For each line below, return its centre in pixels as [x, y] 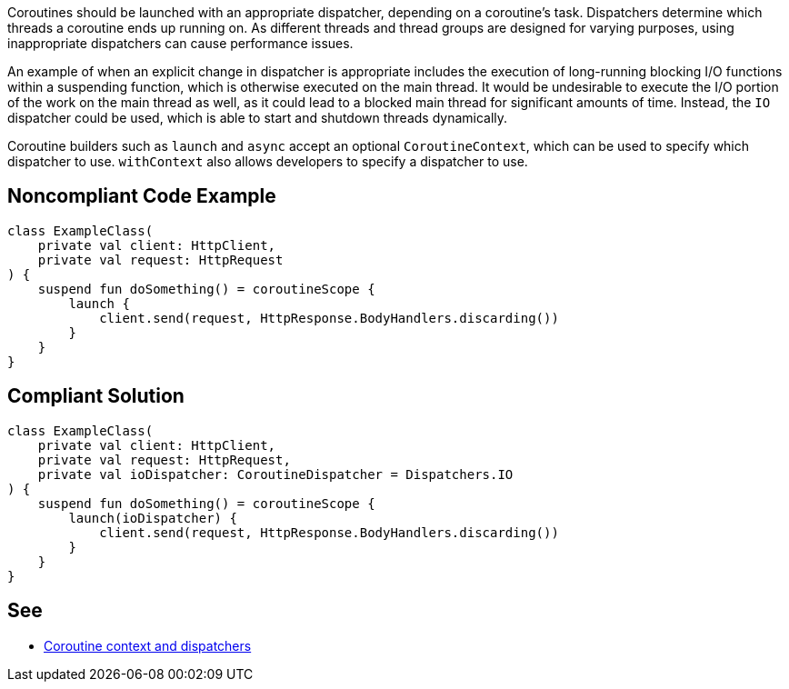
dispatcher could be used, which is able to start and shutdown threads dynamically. [258, 118]
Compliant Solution [96, 396]
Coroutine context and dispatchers [148, 645]
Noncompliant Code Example [142, 196]
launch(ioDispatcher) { [153, 518]
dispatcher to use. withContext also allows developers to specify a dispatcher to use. [268, 161]
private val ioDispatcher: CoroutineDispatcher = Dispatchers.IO [275, 474]
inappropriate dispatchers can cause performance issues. [180, 43]
